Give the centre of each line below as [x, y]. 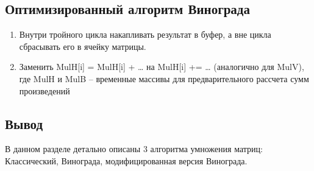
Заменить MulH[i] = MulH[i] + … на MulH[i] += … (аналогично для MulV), [162, 67]
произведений [45, 90]
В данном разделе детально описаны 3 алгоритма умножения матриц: [134, 149]
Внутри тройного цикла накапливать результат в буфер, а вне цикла [145, 34]
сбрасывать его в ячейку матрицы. [83, 46]
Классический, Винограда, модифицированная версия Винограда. [126, 160]
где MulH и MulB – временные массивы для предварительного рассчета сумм [164, 78]
